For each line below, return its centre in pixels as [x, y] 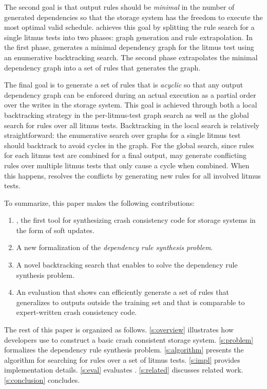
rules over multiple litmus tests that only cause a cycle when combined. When [127, 165]
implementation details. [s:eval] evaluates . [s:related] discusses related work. [124, 370]
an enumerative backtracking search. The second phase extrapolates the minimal [131, 57]
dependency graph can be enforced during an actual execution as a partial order [130, 94]
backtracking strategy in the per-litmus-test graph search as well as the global [127, 114]
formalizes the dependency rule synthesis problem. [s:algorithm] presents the [124, 350]
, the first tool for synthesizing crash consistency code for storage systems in [136, 220]
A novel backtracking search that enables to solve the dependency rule [127, 265]
